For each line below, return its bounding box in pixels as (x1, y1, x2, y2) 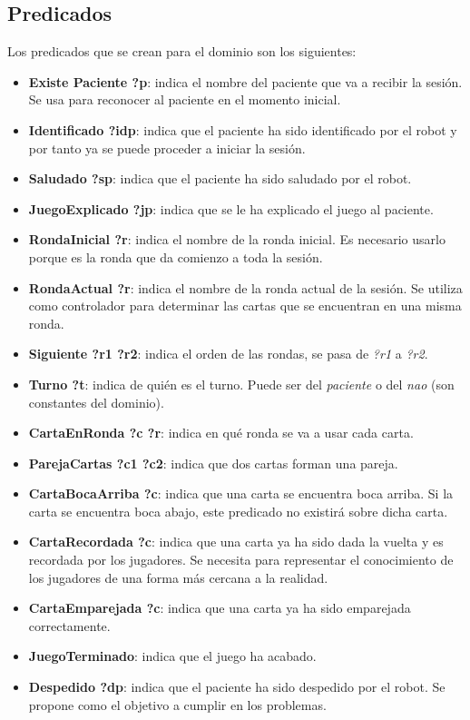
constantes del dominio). (28, 392, 164, 411)
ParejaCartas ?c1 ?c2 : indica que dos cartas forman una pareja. (28, 453, 398, 472)
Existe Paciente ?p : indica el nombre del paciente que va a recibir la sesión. (28, 72, 463, 91)
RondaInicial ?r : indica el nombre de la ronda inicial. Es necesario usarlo (28, 230, 446, 249)
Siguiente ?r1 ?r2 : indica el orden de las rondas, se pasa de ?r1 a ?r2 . (28, 344, 428, 363)
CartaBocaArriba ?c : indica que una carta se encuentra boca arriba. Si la (28, 484, 454, 503)
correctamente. (28, 616, 111, 635)
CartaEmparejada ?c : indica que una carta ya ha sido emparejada (28, 598, 411, 617)
